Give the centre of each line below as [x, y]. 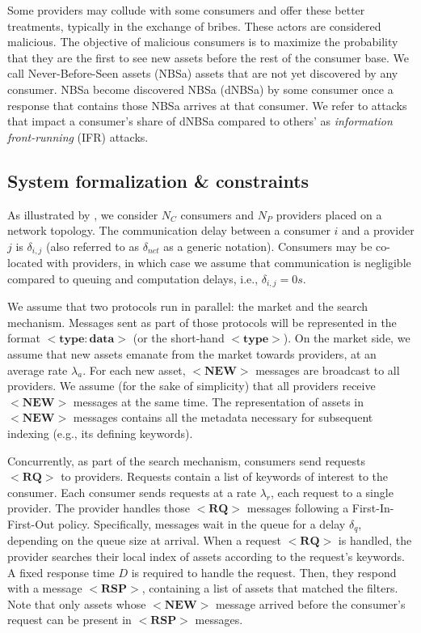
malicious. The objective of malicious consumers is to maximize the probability [203, 42]
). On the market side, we [347, 338]
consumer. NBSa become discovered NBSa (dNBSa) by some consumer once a [200, 89]
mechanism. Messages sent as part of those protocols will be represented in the [202, 322]
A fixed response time [61, 572]
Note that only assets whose [77, 603]
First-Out [31, 523]
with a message [45, 588]
